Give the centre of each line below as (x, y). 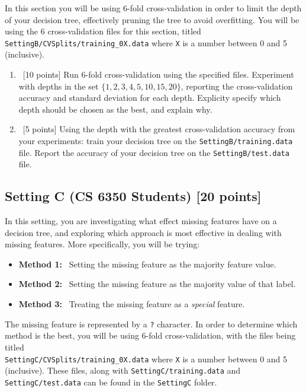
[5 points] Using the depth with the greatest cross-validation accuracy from (159, 129)
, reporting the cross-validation (237, 86)
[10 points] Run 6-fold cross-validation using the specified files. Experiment (158, 74)
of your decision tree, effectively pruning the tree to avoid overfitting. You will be (152, 19)
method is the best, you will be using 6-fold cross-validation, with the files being (150, 335)
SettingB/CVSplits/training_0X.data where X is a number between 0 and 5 (146, 42)
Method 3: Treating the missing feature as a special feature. (132, 304)
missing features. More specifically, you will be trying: (102, 244)
